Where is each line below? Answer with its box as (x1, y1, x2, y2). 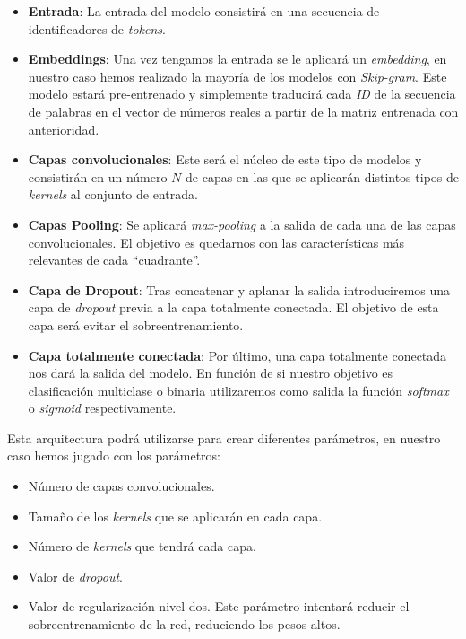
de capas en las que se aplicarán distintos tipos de (186, 167, 459, 186)
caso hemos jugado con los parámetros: (7, 446, 220, 465)
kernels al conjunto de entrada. (28, 185, 198, 204)
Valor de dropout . (28, 566, 124, 585)
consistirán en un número (28, 167, 168, 186)
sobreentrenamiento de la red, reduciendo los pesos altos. (28, 615, 341, 634)
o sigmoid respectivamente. (28, 398, 177, 417)
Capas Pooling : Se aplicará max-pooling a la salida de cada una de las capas (28, 214, 456, 233)
